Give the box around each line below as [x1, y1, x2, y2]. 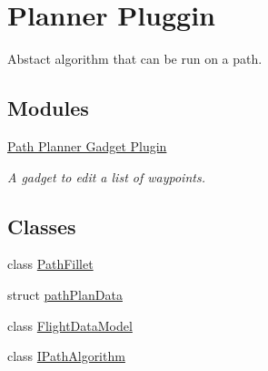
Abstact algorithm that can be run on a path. [7, 49, 263, 68]
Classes [7, 211, 76, 240]
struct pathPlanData [7, 284, 123, 304]
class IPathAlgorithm [7, 346, 125, 366]
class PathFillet [7, 254, 94, 273]
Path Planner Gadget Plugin [7, 136, 167, 155]
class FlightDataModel [7, 315, 133, 335]
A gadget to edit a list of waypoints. [7, 167, 205, 186]
